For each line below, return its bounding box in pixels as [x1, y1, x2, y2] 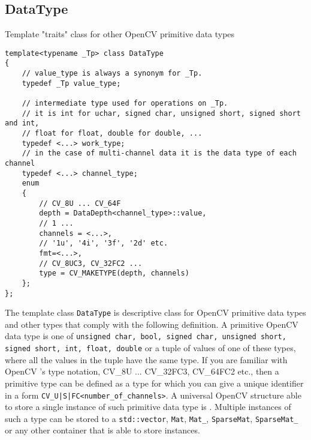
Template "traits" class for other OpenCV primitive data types [5, 28, 235, 40]
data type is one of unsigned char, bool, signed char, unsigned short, [5, 330, 286, 342]
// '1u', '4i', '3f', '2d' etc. [39, 239, 168, 248]
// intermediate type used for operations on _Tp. [22, 99, 228, 108]
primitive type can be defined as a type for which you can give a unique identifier [5, 376, 304, 389]
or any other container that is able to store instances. [5, 424, 200, 436]
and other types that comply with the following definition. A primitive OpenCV [5, 318, 298, 330]
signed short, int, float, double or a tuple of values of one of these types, [5, 342, 296, 354]
